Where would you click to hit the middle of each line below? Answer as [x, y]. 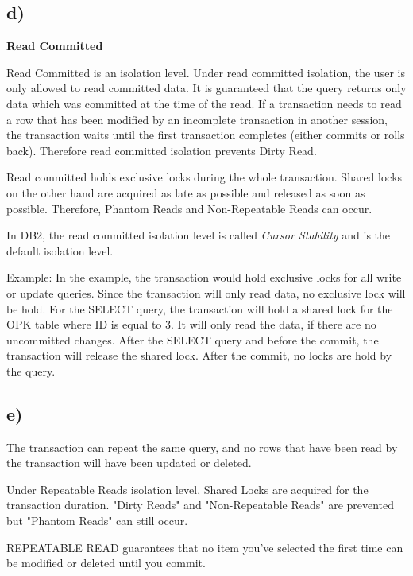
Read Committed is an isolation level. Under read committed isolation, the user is [206, 72]
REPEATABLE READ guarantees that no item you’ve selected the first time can [205, 547]
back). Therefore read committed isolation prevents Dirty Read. [162, 150]
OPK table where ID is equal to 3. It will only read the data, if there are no [191, 324]
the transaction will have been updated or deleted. [129, 463]
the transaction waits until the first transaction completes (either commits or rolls [206, 135]
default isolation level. [60, 250]
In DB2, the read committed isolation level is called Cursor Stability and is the [199, 235]
